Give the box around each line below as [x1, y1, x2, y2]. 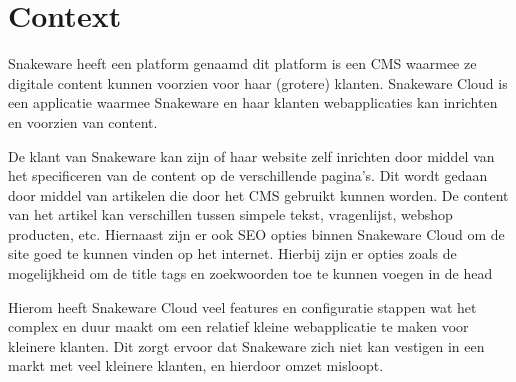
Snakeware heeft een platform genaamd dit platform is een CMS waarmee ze [8, 53, 477, 74]
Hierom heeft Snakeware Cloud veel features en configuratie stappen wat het [8, 296, 477, 317]
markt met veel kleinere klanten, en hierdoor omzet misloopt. [8, 355, 384, 376]
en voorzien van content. [8, 111, 158, 132]
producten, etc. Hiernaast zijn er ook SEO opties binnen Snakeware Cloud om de [8, 223, 505, 244]
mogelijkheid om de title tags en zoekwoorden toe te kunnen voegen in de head [8, 263, 493, 284]
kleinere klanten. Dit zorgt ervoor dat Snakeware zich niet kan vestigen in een [8, 335, 485, 356]
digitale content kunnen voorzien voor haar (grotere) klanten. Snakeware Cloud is [8, 72, 508, 93]
